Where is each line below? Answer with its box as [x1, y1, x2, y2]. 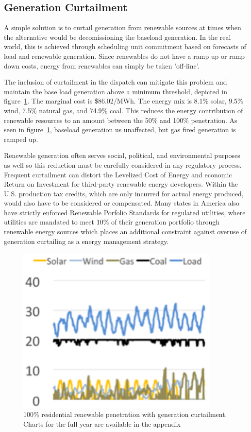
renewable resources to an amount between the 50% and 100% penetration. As [4, 115, 237, 125]
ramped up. [4, 134, 38, 144]
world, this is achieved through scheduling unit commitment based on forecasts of [4, 41, 247, 52]
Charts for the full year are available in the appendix [23, 418, 181, 429]
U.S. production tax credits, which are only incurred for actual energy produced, [4, 188, 244, 198]
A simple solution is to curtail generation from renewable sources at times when [4, 22, 241, 33]
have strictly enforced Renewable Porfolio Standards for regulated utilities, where [4, 207, 246, 217]
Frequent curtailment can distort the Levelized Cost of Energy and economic [4, 169, 232, 179]
